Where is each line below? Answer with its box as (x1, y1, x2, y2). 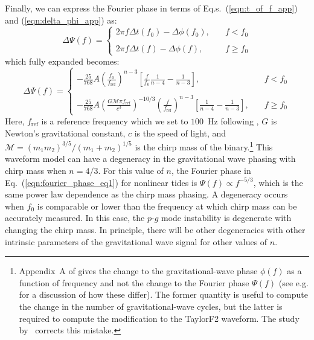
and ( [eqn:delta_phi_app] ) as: (5, 13, 117, 26)
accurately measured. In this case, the (5, 211, 145, 224)
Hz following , (208, 114, 259, 127)
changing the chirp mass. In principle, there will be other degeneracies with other (5, 223, 306, 236)
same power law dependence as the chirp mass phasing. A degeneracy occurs (5, 188, 288, 200)
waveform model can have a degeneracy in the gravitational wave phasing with (5, 152, 296, 165)
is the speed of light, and (134, 126, 226, 139)
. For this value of (98, 164, 164, 176)
